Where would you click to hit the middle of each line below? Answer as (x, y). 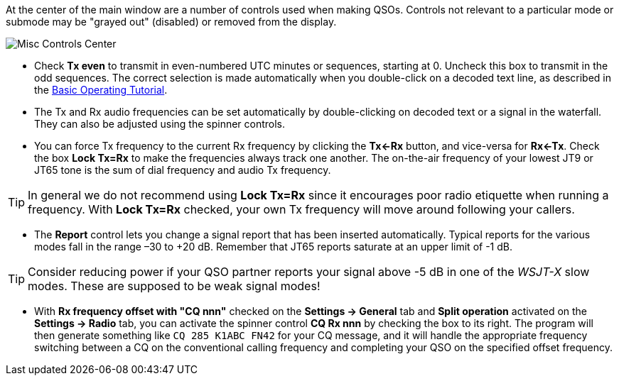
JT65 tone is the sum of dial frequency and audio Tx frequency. (183, 170)
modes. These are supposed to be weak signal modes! (174, 286)
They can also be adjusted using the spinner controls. (160, 124)
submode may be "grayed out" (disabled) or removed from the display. (171, 22)
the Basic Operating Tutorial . (101, 90)
